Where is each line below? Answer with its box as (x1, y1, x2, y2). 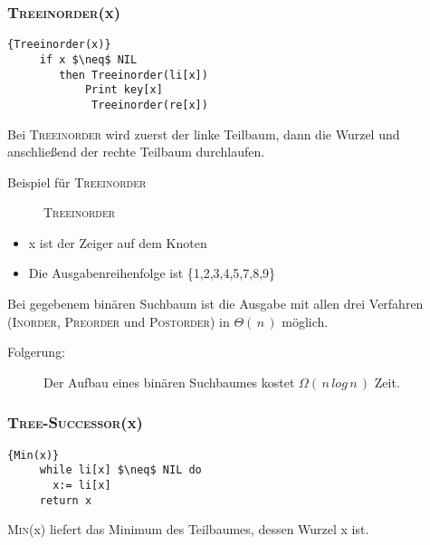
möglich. (282, 311, 329, 330)
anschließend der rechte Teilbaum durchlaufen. (7, 142, 265, 161)
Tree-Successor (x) (7, 411, 143, 434)
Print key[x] (84, 83, 163, 97)
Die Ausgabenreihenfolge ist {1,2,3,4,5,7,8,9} (28, 263, 276, 282)
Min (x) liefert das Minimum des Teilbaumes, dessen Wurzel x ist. (7, 520, 369, 539)
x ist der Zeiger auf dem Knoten (28, 233, 207, 252)
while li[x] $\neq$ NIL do (39, 464, 202, 477)
